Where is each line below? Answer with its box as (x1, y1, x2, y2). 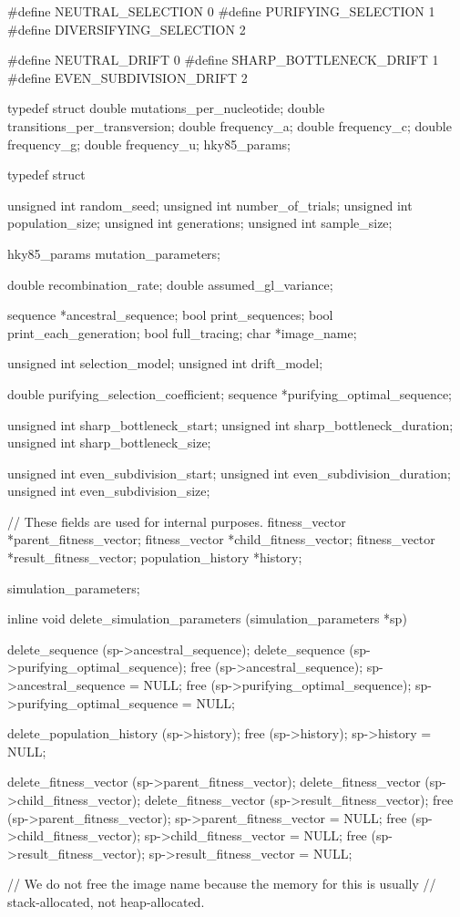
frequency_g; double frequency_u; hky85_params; (7, 134, 291, 153)
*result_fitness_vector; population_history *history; (7, 548, 302, 567)
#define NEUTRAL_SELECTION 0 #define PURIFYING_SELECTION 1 (7, 2, 435, 20)
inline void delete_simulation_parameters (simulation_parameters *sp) (7, 609, 407, 628)
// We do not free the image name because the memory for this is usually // (7, 874, 436, 893)
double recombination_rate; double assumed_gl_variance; (7, 274, 333, 294)
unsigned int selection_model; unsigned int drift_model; (7, 354, 323, 373)
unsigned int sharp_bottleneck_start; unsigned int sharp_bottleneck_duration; (7, 415, 454, 434)
